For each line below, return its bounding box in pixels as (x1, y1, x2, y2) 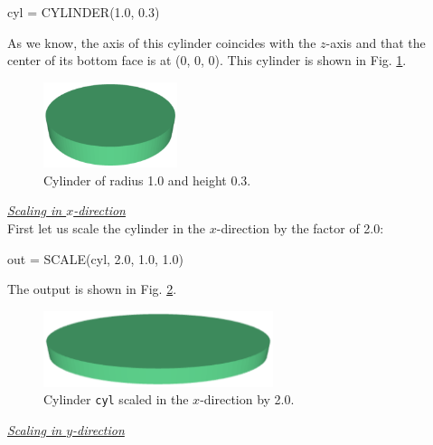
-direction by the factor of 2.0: (216, 218, 384, 237)
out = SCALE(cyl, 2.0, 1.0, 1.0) (7, 249, 184, 268)
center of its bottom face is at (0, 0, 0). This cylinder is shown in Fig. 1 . (7, 51, 407, 70)
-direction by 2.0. (200, 390, 295, 409)
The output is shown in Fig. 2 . (7, 279, 177, 298)
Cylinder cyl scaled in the (43, 390, 189, 409)
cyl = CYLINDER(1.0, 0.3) (7, 3, 160, 21)
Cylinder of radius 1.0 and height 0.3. (43, 170, 251, 189)
